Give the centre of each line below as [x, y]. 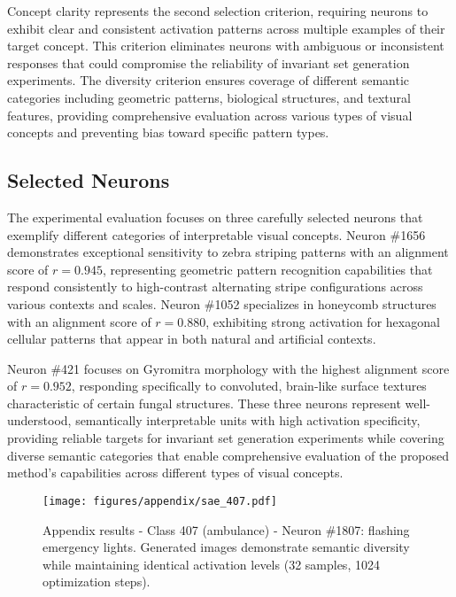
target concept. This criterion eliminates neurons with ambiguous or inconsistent [226, 46]
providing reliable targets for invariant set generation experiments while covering [226, 438]
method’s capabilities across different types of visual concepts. [175, 473]
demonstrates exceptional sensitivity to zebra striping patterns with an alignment [228, 252]
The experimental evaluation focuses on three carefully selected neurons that [215, 217]
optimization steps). [97, 581]
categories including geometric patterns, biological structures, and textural [209, 97]
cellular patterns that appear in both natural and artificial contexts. [192, 339]
